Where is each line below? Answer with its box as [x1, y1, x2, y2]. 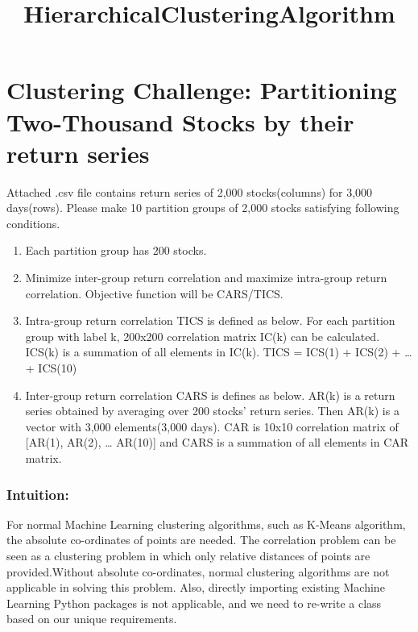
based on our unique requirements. [6, 610, 177, 627]
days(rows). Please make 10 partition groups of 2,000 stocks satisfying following [6, 199, 399, 216]
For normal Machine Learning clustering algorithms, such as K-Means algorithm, [6, 515, 406, 532]
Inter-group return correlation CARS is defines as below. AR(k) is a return [25, 386, 395, 403]
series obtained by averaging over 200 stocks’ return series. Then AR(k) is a [25, 402, 399, 419]
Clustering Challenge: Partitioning [6, 73, 397, 106]
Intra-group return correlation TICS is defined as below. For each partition [25, 312, 395, 329]
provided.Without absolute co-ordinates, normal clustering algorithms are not [6, 563, 390, 580]
